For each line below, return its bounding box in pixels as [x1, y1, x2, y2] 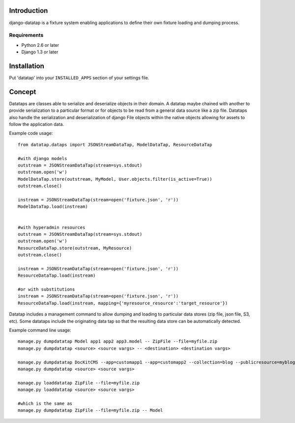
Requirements [9, 32, 44, 39]
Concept [9, 88, 36, 96]
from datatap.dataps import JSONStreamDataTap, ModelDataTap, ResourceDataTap [18, 142, 212, 147]
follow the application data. [9, 121, 64, 128]
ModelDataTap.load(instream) [18, 204, 88, 209]
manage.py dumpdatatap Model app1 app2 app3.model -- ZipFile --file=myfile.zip [18, 339, 218, 344]
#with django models [18, 156, 67, 161]
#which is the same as [18, 400, 73, 406]
